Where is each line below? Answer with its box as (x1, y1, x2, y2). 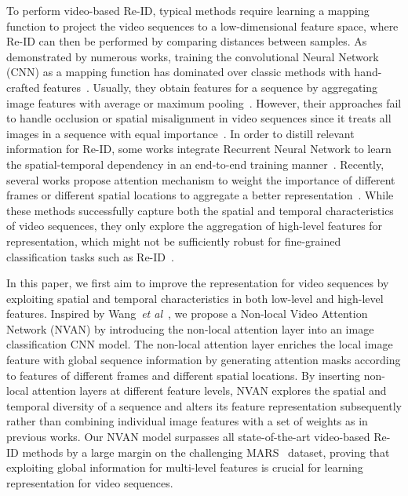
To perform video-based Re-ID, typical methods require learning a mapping (6, 2, 370, 18)
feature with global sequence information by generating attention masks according (6, 352, 401, 368)
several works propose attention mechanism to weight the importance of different (6, 171, 395, 188)
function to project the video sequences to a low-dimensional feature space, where (6, 17, 399, 34)
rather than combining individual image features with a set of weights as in (6, 413, 368, 429)
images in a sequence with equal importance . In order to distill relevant (6, 125, 355, 141)
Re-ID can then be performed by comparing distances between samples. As (6, 33, 367, 49)
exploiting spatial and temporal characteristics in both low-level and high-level (6, 290, 384, 306)
